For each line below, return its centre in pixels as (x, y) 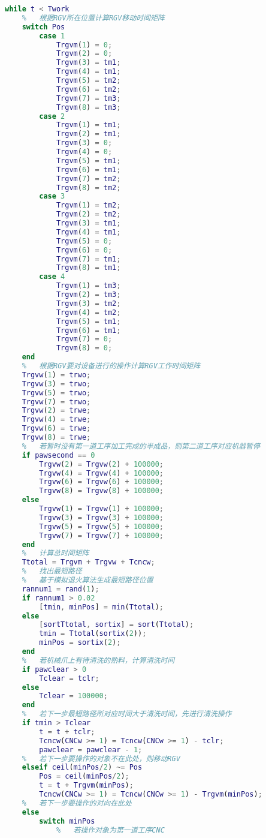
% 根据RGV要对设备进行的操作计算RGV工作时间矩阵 (111, 366)
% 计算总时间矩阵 (55, 553)
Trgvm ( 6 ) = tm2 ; (88, 89)
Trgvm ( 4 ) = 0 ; (84, 152)
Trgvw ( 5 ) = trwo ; (56, 393)
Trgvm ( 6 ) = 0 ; (84, 250)
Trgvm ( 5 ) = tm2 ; (88, 80)
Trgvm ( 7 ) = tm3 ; (88, 98)
